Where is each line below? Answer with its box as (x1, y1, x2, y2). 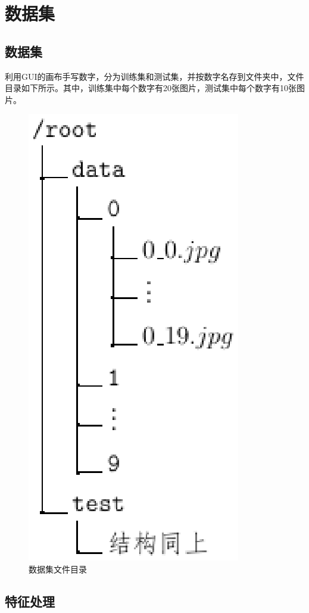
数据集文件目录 (29, 562, 87, 575)
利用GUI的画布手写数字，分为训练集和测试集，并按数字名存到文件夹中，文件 (5, 70, 304, 82)
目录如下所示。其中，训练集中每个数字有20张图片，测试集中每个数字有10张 (5, 82, 296, 94)
